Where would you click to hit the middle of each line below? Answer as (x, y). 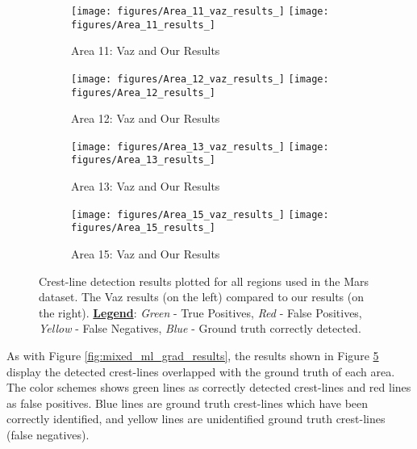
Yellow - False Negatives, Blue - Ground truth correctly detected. (200, 328)
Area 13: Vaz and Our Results (146, 186)
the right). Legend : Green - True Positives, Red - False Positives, (200, 312)
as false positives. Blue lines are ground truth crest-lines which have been (188, 403)
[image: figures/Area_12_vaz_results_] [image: (200, 79)
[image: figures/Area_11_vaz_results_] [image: (200, 11)
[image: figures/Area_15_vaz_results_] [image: (200, 214)
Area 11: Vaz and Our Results (146, 50)
